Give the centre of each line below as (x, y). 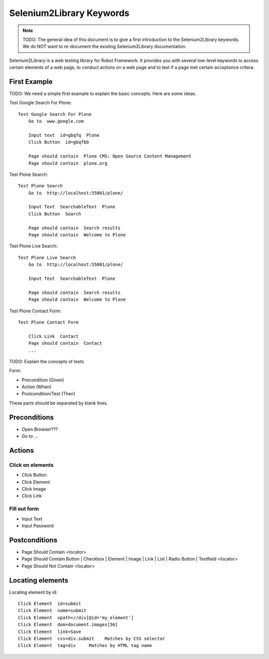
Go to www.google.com (56, 121)
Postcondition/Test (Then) (49, 394)
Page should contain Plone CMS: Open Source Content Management (110, 156)
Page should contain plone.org (68, 163)
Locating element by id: (33, 592)
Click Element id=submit (50, 604)
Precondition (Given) (43, 380)
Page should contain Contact (65, 343)
